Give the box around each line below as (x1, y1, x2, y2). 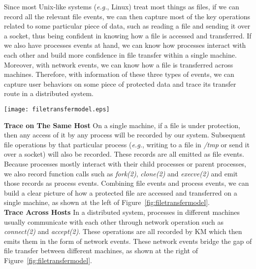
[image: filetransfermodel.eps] (4, 105, 110, 113)
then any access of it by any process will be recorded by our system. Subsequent (4, 130, 246, 140)
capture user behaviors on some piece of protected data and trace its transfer (4, 78, 236, 89)
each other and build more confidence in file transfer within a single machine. (4, 49, 237, 60)
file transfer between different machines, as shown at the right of (4, 245, 198, 256)
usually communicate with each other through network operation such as (4, 216, 224, 227)
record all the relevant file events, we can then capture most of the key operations (4, 11, 251, 21)
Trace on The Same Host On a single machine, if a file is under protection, (4, 120, 241, 130)
